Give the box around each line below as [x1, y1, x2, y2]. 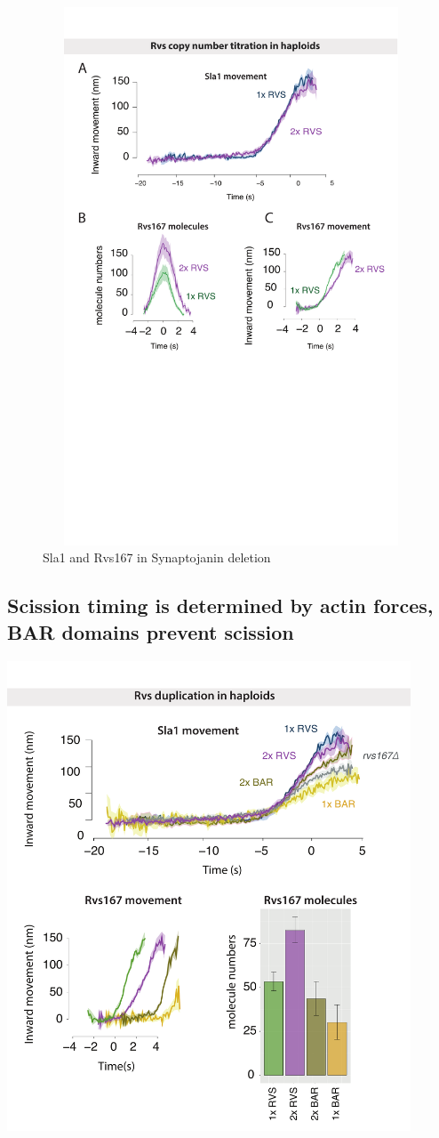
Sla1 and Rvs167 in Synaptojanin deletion [43, 548, 271, 567]
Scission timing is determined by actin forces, [7, 592, 434, 619]
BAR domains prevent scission [7, 617, 294, 645]
